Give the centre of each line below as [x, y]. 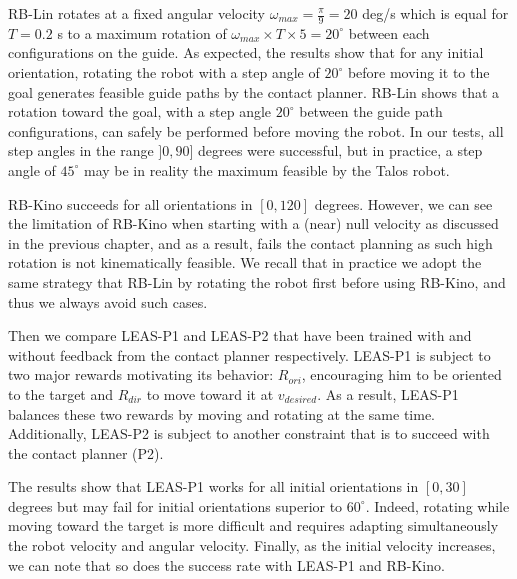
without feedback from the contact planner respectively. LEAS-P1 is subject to [249, 354]
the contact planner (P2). [86, 452]
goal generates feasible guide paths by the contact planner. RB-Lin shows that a [254, 91]
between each [389, 32]
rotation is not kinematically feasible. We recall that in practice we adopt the [245, 262]
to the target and [61, 393]
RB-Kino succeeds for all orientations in [130, 203]
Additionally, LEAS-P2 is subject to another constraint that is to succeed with [249, 433]
